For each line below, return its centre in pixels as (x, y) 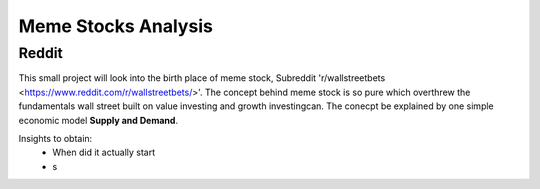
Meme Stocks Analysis (116, 26)
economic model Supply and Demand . (98, 120)
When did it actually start (104, 152)
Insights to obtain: (55, 138)
